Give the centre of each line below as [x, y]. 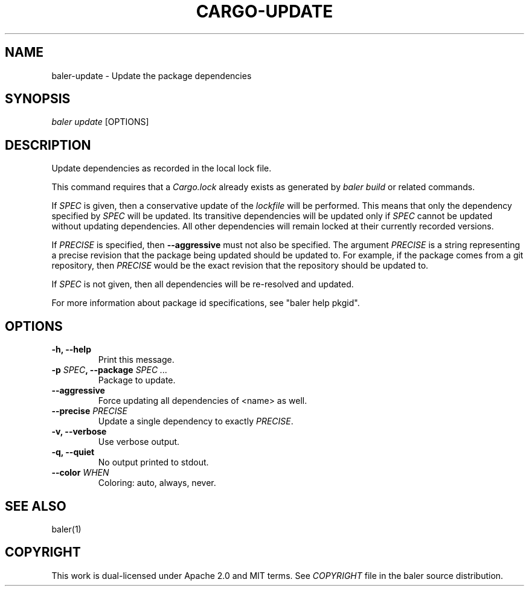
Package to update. [137, 380]
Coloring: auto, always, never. [157, 483]
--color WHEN [80, 473]
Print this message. [136, 360]
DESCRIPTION [48, 145]
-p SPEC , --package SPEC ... [110, 370]
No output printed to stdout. [153, 462]
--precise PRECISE [89, 411]
